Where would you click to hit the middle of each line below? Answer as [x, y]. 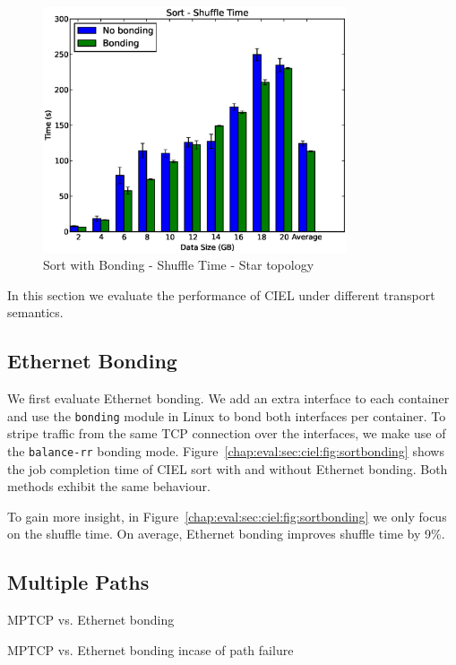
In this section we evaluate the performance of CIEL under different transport [221, 294]
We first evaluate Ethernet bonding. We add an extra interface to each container [228, 398]
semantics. [35, 312]
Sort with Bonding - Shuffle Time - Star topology [179, 265]
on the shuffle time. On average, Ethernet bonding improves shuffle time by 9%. [226, 534]
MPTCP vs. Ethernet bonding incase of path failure [151, 649]
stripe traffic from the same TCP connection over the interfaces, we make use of [227, 433]
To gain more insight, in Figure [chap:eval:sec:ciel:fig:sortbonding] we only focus [227, 516]
